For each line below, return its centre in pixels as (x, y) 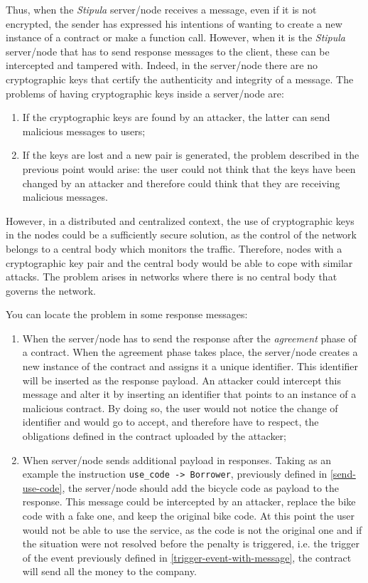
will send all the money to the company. (109, 571)
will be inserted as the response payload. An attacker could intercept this (182, 380)
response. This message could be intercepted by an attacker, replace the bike (189, 501)
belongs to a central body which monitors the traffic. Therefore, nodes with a (174, 248)
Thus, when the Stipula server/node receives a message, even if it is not (161, 9)
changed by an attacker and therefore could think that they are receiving (181, 183)
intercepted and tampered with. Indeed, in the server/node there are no (162, 65)
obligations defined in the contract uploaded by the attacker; (154, 436)
